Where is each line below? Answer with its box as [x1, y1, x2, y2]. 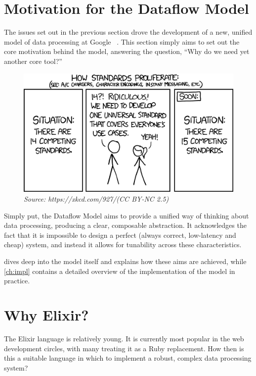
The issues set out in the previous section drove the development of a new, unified [4, 27, 253, 37]
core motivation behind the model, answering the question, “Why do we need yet [4, 46, 250, 56]
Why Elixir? [4, 305, 89, 324]
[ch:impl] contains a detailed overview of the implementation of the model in [4, 266, 235, 276]
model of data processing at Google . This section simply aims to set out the [4, 36, 240, 47]
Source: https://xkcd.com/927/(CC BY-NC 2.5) [24, 194, 169, 204]
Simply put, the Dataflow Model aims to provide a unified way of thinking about [4, 210, 249, 220]
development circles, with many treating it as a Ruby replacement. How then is [4, 343, 244, 353]
